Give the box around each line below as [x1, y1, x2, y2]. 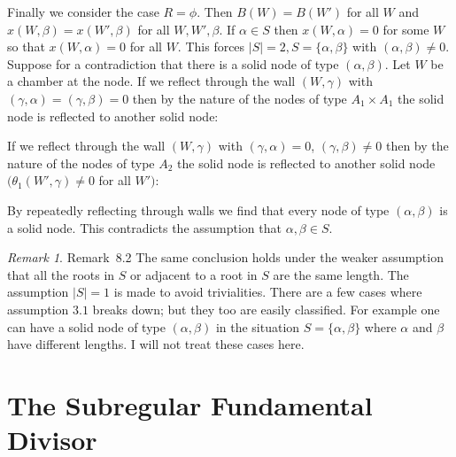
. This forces [177, 37, 245, 56]
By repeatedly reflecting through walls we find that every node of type [7, 200, 390, 219]
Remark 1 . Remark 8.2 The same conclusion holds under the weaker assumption [7, 248, 444, 267]
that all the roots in [7, 265, 115, 283]
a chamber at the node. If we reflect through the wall [7, 72, 296, 90]
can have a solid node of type [7, 317, 166, 336]
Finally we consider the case [7, 3, 159, 20]
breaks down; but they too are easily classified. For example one [92, 299, 440, 318]
